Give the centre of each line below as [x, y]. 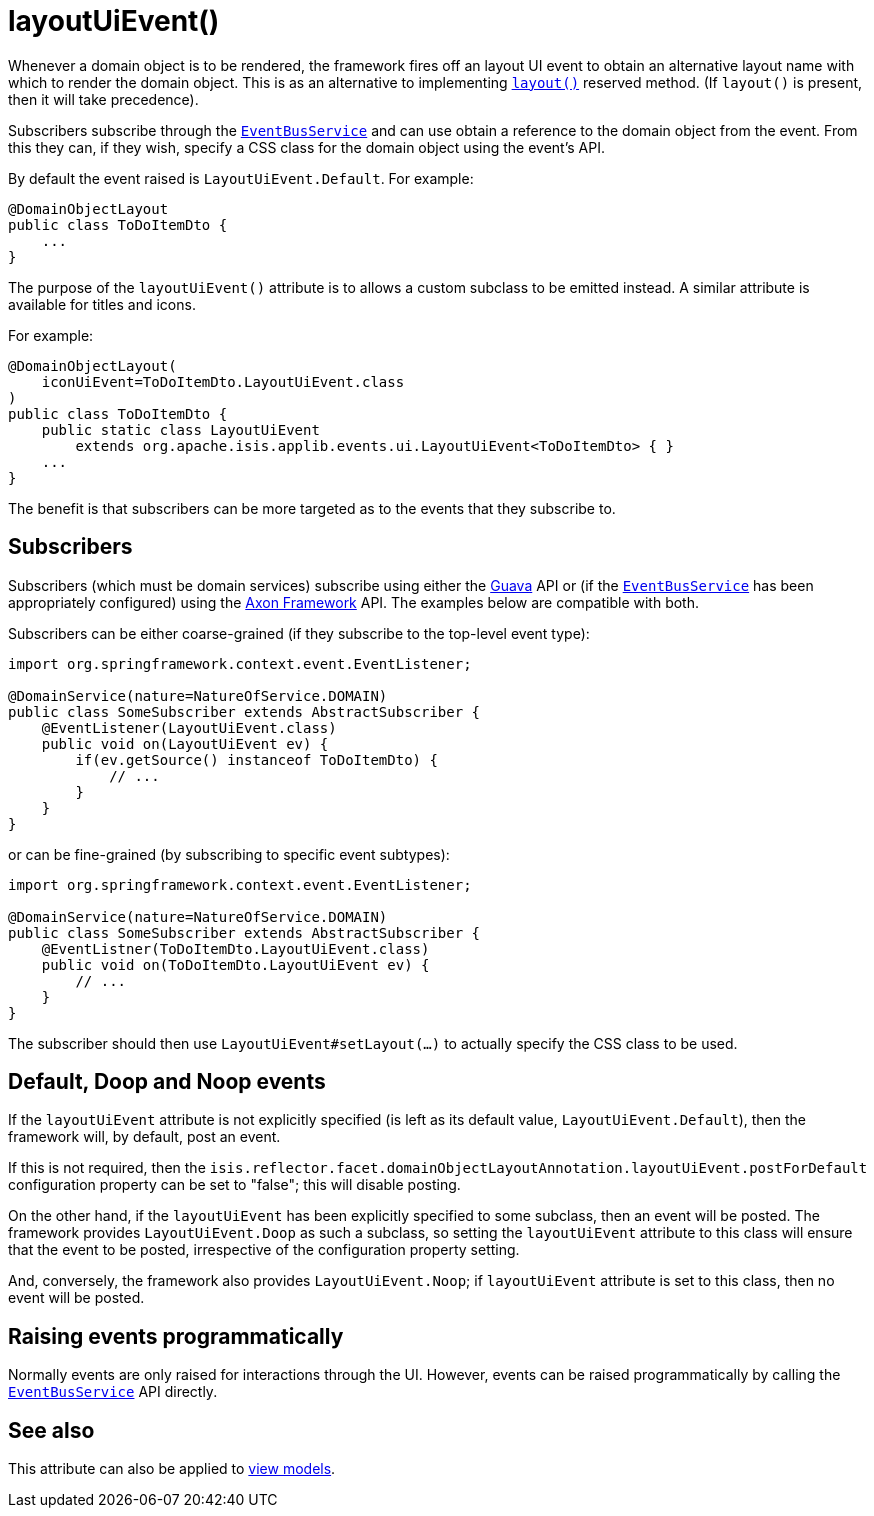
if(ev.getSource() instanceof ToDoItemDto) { [256, 759]
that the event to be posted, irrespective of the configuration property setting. [264, 1250]
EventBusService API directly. [113, 1392]
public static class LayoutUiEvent [180, 429]
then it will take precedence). [103, 99]
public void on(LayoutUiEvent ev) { [185, 743]
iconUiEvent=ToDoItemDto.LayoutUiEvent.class [223, 381]
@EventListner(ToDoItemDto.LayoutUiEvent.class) [235, 948]
